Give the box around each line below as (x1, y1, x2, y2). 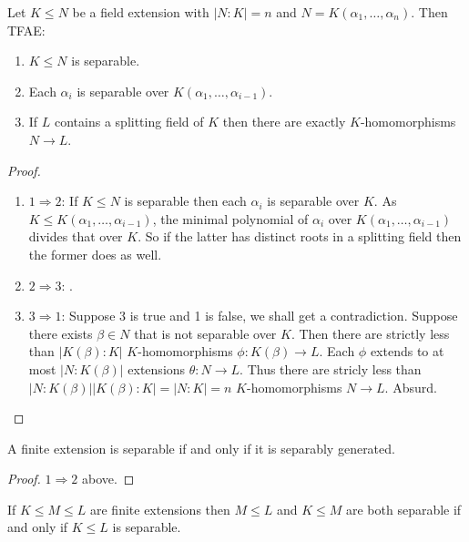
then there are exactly (222, 112, 346, 131)
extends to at (370, 342, 444, 361)
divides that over (28, 227, 123, 246)
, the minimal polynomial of (152, 209, 309, 228)
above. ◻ (81, 469, 135, 488)
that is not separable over (134, 323, 277, 343)
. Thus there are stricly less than (240, 359, 422, 378)
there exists (28, 323, 93, 343)
